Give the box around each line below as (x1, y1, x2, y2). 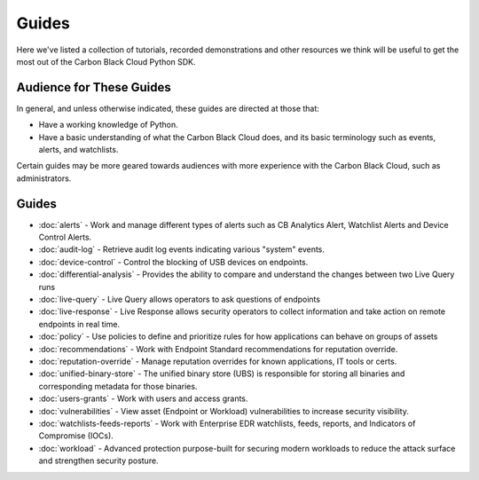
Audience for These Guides (16, 80, 172, 95)
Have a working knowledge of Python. (38, 120, 178, 130)
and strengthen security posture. (38, 455, 159, 466)
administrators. (16, 173, 72, 184)
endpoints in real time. (38, 319, 120, 329)
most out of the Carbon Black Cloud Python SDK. (16, 56, 196, 67)
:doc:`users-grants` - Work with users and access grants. (38, 393, 248, 404)
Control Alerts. (38, 232, 92, 243)
